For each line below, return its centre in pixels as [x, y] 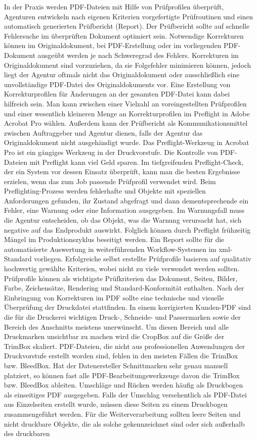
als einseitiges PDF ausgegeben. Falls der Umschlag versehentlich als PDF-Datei [126, 394]
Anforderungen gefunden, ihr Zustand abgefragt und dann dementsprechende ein [126, 200]
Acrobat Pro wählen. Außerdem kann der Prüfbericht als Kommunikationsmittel [126, 123]
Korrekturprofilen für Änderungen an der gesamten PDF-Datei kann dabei [117, 94]
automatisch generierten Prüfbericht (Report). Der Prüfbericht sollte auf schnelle [127, 26]
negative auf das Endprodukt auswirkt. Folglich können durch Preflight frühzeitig [127, 229]
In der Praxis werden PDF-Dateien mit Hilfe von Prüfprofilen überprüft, [114, 6]
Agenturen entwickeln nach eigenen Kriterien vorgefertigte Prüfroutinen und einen [128, 16]
